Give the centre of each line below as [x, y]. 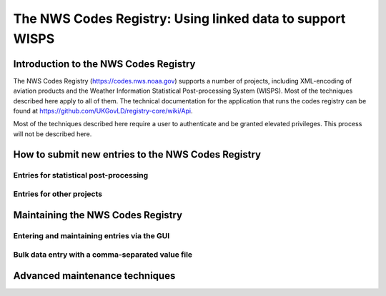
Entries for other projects [58, 194]
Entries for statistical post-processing [81, 175]
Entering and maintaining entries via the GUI [91, 235]
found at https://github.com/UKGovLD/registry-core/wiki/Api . [103, 111]
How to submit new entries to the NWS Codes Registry [137, 154]
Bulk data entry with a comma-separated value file [103, 255]
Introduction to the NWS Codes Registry [104, 64]
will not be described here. [53, 134]
